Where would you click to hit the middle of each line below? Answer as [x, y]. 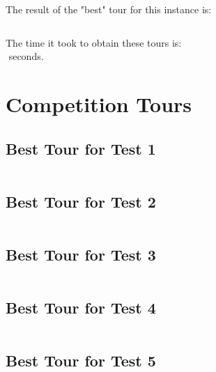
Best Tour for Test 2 [81, 201]
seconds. [26, 56]
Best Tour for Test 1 [81, 148]
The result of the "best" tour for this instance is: [109, 9]
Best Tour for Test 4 [81, 308]
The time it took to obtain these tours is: [94, 42]
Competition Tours [99, 103]
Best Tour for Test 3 [81, 254]
